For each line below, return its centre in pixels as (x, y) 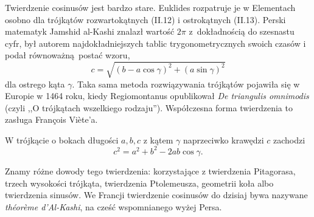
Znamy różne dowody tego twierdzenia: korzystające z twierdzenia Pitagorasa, (150, 170)
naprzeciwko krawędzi (223, 139)
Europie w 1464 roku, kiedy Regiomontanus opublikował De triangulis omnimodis (157, 96)
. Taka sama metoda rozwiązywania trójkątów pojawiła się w (186, 84)
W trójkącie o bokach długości (62, 139)
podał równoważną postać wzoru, (68, 55)
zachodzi (289, 139)
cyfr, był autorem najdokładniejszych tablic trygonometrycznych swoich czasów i (155, 43)
